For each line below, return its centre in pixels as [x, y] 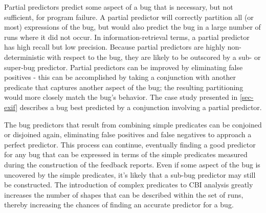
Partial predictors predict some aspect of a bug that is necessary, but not [119, 7]
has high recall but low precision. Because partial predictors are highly [115, 47]
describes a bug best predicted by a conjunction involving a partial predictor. [141, 107]
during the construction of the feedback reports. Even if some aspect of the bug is [132, 164]
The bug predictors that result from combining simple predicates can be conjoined [133, 124]
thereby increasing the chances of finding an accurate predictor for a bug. [119, 205]
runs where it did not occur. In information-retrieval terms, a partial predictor [127, 37]
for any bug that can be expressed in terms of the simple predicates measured [126, 154]
